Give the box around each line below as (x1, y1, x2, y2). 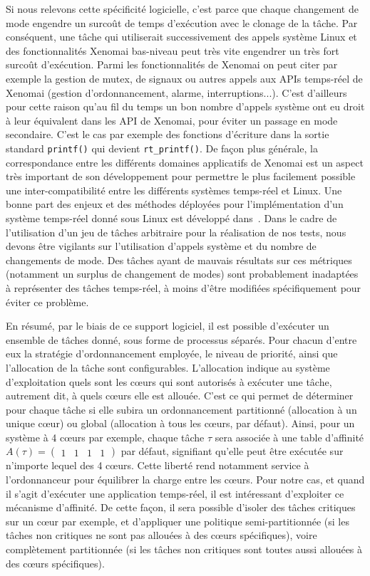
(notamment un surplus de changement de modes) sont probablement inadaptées (6, 266, 359, 281)
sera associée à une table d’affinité (215, 429, 364, 444)
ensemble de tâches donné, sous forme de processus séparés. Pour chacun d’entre (6, 332, 357, 347)
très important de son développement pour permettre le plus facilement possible (6, 169, 356, 184)
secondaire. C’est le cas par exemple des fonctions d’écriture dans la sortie (6, 127, 329, 142)
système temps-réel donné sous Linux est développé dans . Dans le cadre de (6, 210, 337, 225)
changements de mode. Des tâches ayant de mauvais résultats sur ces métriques (6, 252, 352, 267)
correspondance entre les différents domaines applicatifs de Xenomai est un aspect (6, 155, 364, 169)
